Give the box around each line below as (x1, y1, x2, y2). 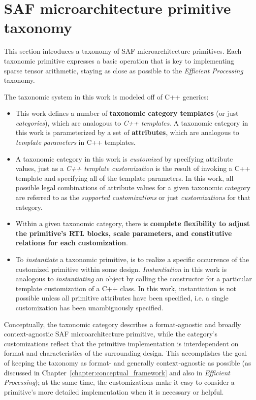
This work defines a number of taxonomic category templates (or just (15, 108, 239, 118)
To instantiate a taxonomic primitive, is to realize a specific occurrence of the (15, 254, 249, 264)
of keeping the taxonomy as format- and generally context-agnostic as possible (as (4, 357, 251, 367)
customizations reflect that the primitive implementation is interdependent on (4, 338, 239, 348)
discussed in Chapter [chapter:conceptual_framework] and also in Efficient (4, 367, 230, 377)
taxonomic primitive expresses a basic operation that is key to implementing (4, 55, 234, 66)
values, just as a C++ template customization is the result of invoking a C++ (15, 163, 251, 173)
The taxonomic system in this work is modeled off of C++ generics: (4, 91, 209, 101)
